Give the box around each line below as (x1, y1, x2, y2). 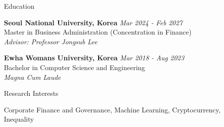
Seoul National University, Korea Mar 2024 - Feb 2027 (4, 17, 183, 27)
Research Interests (4, 88, 59, 98)
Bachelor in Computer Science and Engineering (4, 62, 145, 72)
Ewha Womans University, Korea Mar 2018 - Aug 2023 (4, 53, 184, 63)
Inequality (4, 114, 34, 124)
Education (4, 1, 35, 11)
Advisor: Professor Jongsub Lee (4, 36, 98, 46)
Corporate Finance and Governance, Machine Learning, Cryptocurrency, (4, 104, 221, 114)
